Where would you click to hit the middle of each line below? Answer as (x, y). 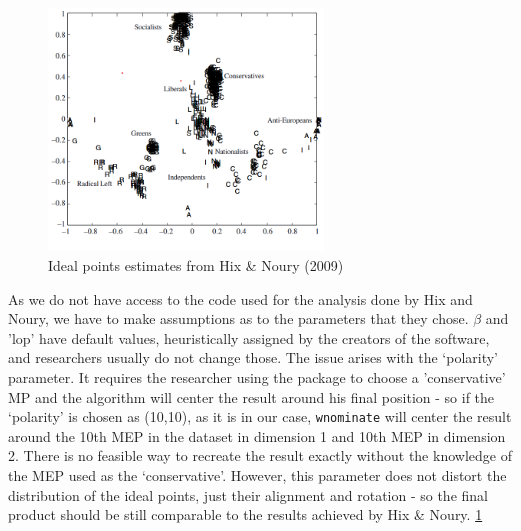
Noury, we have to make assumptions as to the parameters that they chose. (238, 318)
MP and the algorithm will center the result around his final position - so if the (251, 396)
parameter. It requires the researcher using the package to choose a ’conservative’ (257, 377)
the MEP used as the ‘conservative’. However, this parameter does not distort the (257, 475)
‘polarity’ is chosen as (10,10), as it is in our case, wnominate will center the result (260, 416)
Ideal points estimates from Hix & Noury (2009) (196, 265)
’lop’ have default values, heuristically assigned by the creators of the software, (249, 337)
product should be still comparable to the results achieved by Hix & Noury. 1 (245, 514)
